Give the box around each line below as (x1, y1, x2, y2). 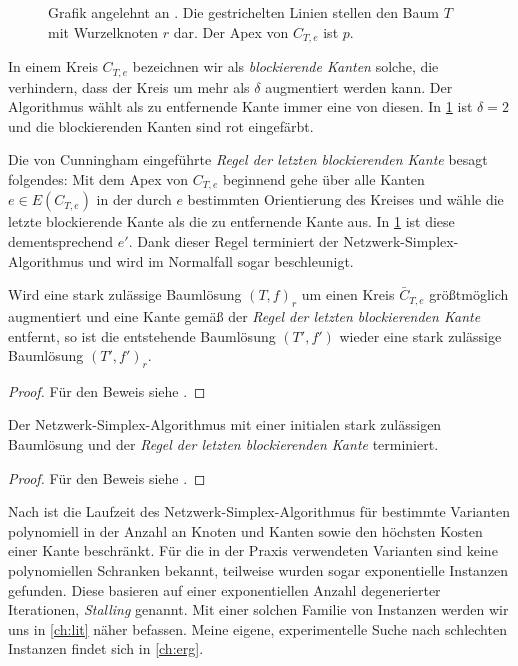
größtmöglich (429, 284, 509, 305)
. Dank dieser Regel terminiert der (128, 230, 339, 251)
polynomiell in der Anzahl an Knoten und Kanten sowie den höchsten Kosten (8, 520, 483, 541)
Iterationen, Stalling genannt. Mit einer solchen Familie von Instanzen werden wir (8, 599, 509, 620)
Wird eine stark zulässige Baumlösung (8, 284, 242, 305)
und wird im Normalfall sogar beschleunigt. (88, 250, 354, 271)
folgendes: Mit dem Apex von (8, 168, 189, 189)
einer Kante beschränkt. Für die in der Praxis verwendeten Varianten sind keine (8, 540, 498, 561)
